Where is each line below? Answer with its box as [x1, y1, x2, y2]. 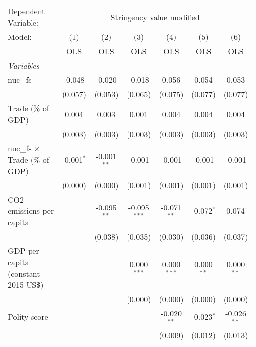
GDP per [8, 245, 39, 256]
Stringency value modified [110, 11, 200, 23]
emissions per [8, 205, 54, 216]
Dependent [8, 5, 45, 17]
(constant [8, 268, 40, 279]
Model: [8, 31, 32, 42]
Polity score [8, 311, 48, 323]
